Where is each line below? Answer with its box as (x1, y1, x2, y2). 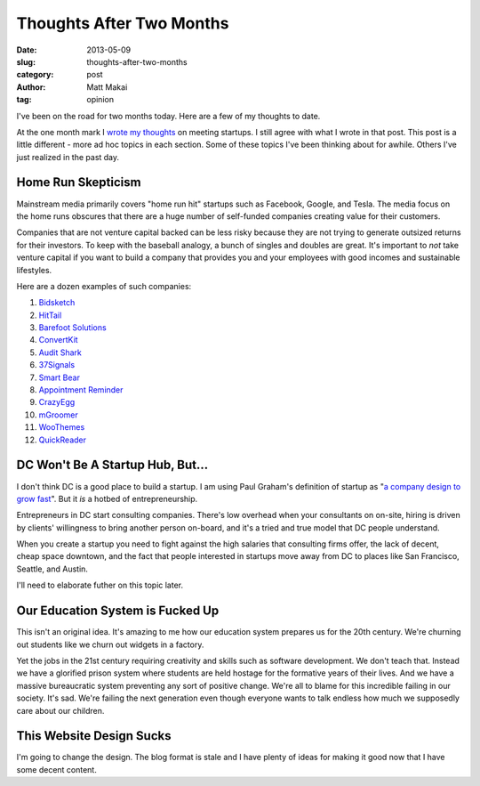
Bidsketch (38, 297, 76, 308)
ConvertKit (38, 335, 79, 345)
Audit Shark (38, 347, 82, 358)
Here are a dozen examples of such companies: (16, 280, 192, 291)
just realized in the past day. (16, 151, 120, 162)
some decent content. (16, 764, 97, 774)
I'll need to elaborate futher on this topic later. (16, 579, 184, 591)
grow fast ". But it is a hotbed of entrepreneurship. (16, 493, 198, 504)
